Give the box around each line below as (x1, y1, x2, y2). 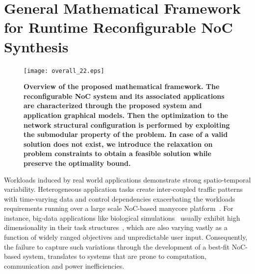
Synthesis (4, 36, 69, 56)
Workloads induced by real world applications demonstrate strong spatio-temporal (4, 174, 251, 184)
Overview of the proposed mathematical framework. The (24, 81, 220, 91)
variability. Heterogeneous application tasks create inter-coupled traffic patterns (4, 184, 243, 194)
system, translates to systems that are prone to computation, (23, 251, 206, 261)
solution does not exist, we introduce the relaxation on (24, 138, 213, 149)
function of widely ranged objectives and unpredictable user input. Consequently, (4, 232, 248, 242)
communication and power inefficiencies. (4, 260, 125, 271)
